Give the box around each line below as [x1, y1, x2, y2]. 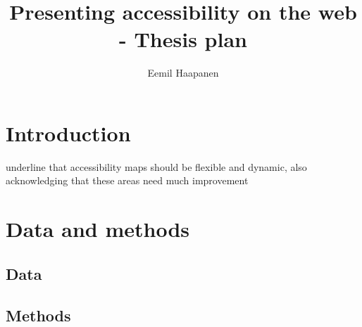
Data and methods [6, 214, 189, 243]
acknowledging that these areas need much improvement [6, 173, 249, 188]
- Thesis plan [119, 25, 247, 53]
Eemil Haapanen [147, 65, 219, 80]
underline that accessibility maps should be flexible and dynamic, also [6, 159, 307, 174]
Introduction [6, 118, 131, 147]
